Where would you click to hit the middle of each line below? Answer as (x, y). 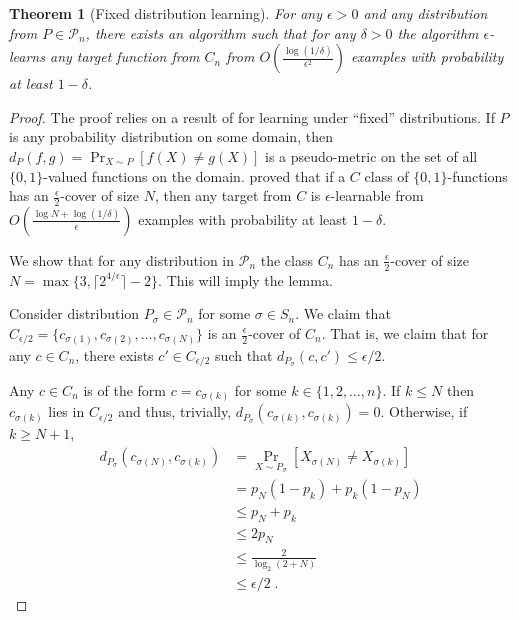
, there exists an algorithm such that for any (220, 32)
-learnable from (377, 195)
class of (386, 175)
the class (286, 259)
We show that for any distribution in (122, 259)
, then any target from (223, 195)
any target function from (124, 56)
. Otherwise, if (424, 411)
